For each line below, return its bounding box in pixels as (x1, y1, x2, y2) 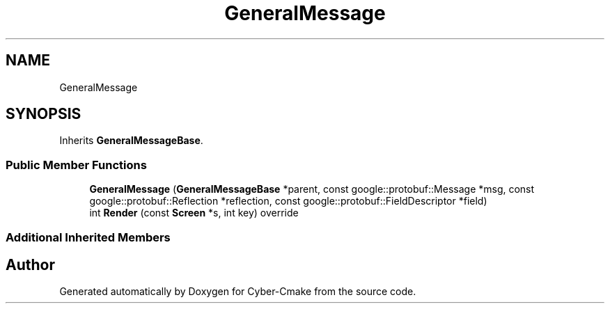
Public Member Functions (6, 157, 147, 172)
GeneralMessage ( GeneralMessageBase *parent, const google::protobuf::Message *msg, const (89, 183, 535, 196)
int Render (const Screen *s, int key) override (89, 207, 299, 219)
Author (6, 255, 55, 274)
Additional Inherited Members (6, 230, 171, 244)
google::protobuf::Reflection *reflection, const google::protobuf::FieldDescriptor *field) (89, 195, 487, 207)
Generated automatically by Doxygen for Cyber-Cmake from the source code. (59, 285, 416, 298)
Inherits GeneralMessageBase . (59, 134, 203, 147)
